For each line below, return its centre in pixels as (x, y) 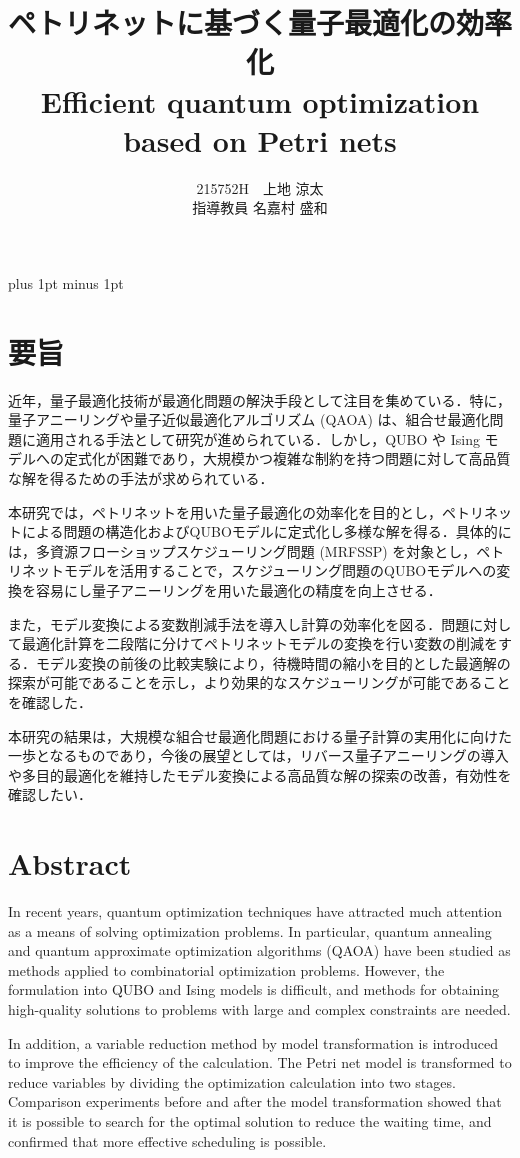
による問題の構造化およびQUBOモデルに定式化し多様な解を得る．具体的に (266, 531)
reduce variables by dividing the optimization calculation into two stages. (232, 1081)
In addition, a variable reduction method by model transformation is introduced (253, 1042)
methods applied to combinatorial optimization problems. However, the (226, 969)
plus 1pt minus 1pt (66, 282)
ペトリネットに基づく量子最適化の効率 (260, 22)
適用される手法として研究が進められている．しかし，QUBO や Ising (257, 438)
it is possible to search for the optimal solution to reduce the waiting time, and (250, 1120)
